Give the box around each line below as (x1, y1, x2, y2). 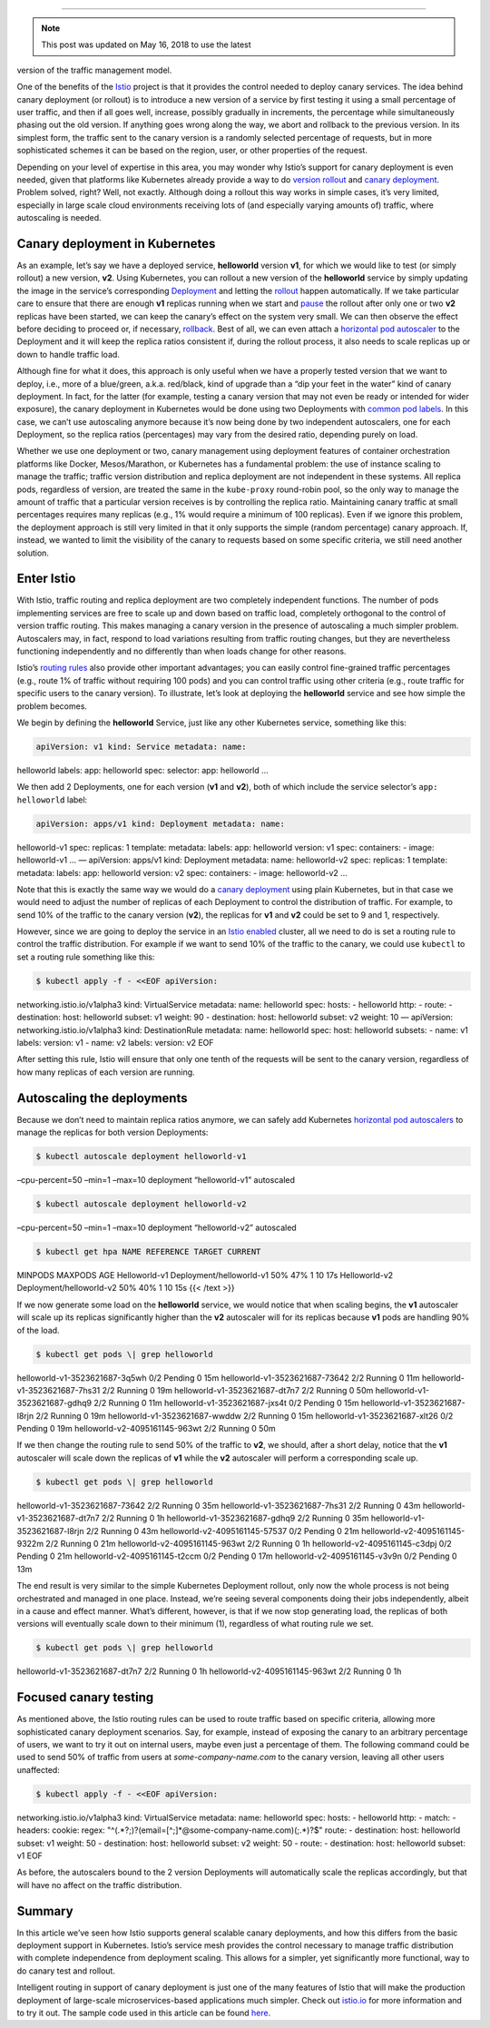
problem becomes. (16, 700, 88, 712)
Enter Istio (16, 571, 76, 586)
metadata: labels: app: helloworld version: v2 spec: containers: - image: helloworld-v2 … (16, 867, 348, 878)
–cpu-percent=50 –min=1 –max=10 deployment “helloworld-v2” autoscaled (16, 1222, 297, 1233)
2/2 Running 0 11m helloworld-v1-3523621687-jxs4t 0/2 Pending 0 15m (93, 1398, 359, 1409)
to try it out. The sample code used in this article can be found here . (16, 2007, 271, 2018)
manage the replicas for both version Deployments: (16, 1127, 209, 1138)
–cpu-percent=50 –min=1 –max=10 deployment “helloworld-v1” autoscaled (16, 1175, 295, 1186)
